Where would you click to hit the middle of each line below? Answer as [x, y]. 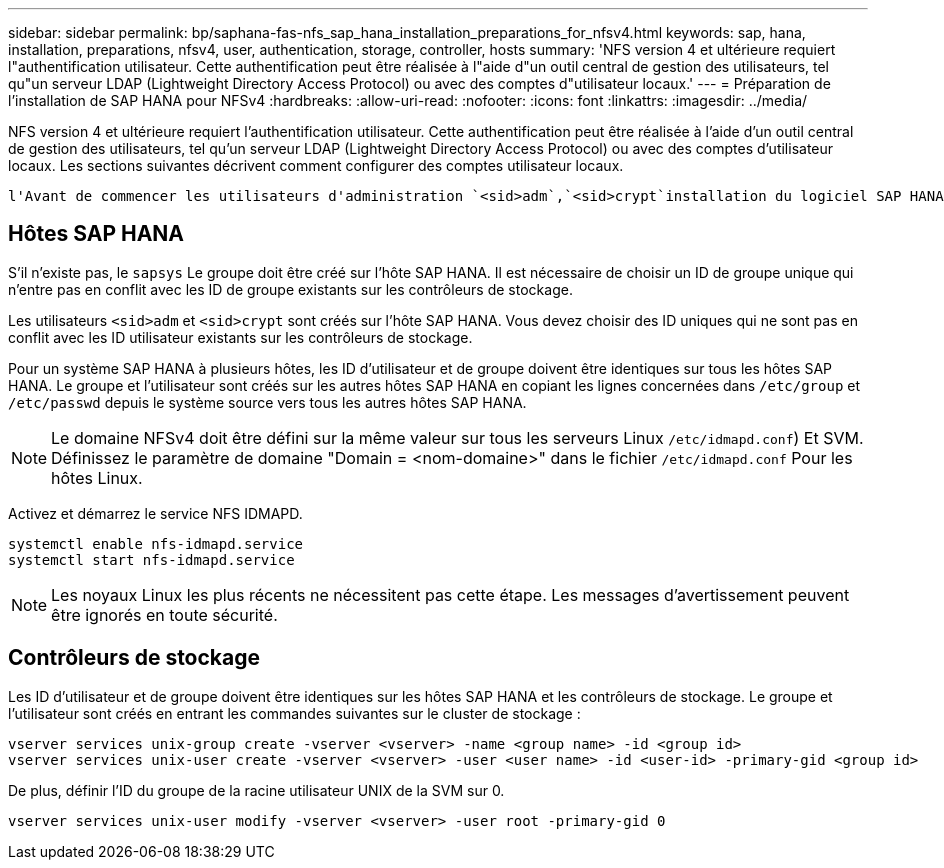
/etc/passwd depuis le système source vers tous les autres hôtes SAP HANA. [267, 402]
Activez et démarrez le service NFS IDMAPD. [155, 513]
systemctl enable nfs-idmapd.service [156, 543]
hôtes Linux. [97, 477]
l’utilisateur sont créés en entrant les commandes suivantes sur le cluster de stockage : [294, 713]
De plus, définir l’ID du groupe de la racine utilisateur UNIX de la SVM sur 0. [256, 790]
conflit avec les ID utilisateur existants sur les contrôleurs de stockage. [240, 337]
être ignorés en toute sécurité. [164, 614]
